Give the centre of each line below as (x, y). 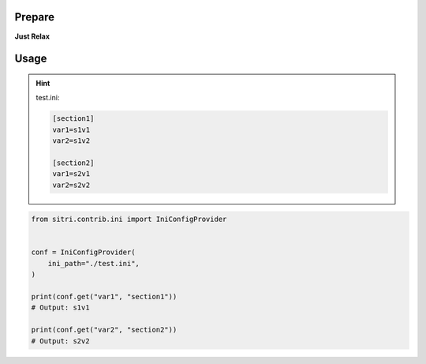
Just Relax (32, 36)
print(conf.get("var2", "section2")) (104, 330)
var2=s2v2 (71, 185)
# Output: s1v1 (60, 308)
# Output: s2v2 (60, 341)
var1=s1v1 (71, 129)
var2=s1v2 (71, 141)
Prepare (35, 17)
